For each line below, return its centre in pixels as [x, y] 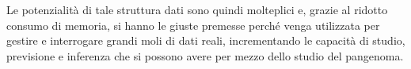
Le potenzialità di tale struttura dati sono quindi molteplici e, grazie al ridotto [197, 9]
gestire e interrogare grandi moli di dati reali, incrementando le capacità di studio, [206, 40]
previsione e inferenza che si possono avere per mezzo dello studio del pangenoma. [205, 55]
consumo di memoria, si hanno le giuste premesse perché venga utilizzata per [193, 25]
